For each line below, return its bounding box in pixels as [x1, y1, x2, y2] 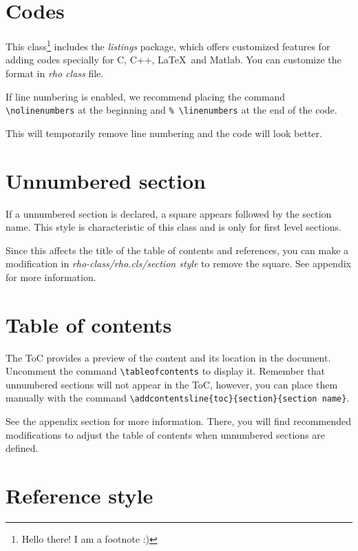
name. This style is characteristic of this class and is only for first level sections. [6, 220, 341, 234]
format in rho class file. [6, 65, 104, 80]
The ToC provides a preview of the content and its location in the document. [6, 350, 331, 364]
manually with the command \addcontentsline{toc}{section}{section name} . [6, 391, 350, 405]
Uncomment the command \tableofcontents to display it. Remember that [6, 364, 326, 378]
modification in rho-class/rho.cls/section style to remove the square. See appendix [6, 256, 351, 271]
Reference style [6, 481, 154, 510]
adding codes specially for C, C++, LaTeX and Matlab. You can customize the [6, 52, 341, 67]
